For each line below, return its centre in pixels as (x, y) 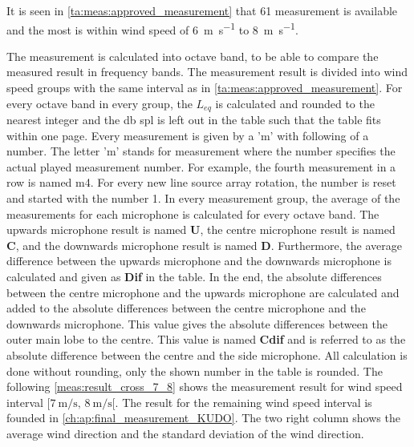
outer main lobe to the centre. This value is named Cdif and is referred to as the (206, 339)
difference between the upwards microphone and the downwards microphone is (199, 261)
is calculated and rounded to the (295, 103)
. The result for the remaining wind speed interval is (244, 402)
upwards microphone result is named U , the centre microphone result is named (201, 230)
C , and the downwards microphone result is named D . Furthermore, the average (204, 245)
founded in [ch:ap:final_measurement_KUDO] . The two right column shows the (203, 418)
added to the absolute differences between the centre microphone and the (186, 308)
